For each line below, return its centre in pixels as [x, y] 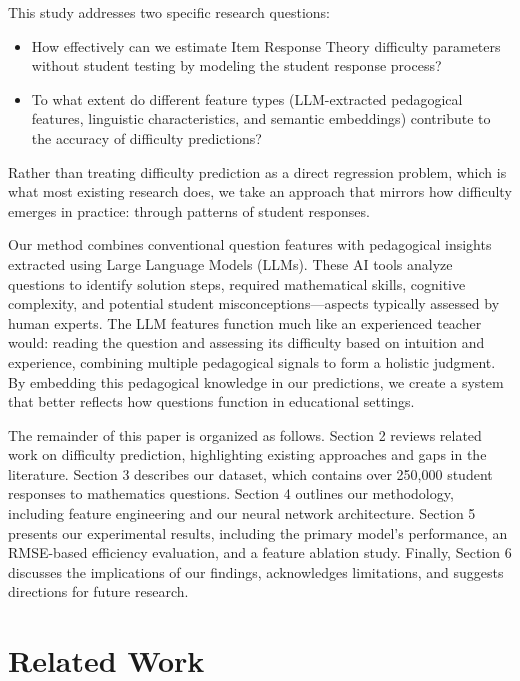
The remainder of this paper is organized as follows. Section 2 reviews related [245, 434]
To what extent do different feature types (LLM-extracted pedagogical [247, 98]
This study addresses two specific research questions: [169, 12]
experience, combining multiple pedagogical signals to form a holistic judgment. [252, 361]
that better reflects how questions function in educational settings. [211, 401]
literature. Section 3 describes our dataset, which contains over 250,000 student [250, 473]
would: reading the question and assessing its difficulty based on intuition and [246, 342]
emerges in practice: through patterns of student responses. [189, 210]
